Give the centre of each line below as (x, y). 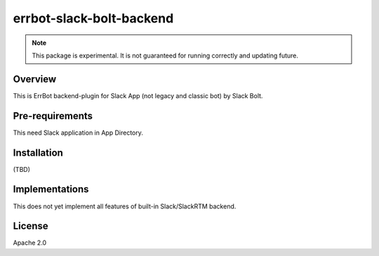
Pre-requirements (53, 116)
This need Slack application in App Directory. (78, 133)
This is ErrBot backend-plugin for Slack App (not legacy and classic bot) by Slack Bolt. (138, 95)
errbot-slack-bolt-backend (93, 18)
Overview (35, 79)
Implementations (51, 189)
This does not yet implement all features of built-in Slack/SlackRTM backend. (125, 206)
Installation (38, 153)
